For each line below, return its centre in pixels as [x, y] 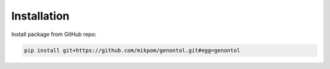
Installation [40, 16]
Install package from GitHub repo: [54, 34]
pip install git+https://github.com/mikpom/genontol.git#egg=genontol [132, 50]
